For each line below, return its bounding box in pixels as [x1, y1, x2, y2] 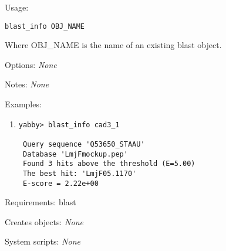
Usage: [5, 1, 29, 13]
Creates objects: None [5, 215, 83, 228]
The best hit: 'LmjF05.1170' [22, 169, 137, 178]
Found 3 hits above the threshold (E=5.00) [22, 160, 195, 168]
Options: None [5, 58, 57, 70]
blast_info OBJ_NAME [5, 22, 85, 30]
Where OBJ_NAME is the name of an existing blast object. [5, 39, 222, 51]
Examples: [5, 98, 42, 110]
